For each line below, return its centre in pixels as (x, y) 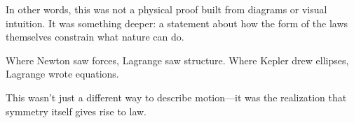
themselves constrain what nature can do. (95, 37)
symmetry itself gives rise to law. (76, 111)
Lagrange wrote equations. (62, 74)
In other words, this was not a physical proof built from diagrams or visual (166, 9)
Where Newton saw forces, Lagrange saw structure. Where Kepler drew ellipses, (177, 60)
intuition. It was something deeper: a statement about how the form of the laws (177, 23)
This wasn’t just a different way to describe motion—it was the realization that (176, 97)
